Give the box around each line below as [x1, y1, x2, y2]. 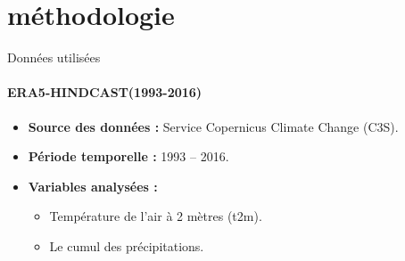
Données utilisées [7, 48, 101, 67]
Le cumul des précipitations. [49, 236, 204, 255]
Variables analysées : [28, 176, 158, 195]
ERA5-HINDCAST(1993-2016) [7, 83, 202, 102]
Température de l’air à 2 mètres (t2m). [49, 207, 262, 225]
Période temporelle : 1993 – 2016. [28, 147, 229, 166]
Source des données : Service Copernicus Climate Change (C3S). [28, 117, 399, 135]
